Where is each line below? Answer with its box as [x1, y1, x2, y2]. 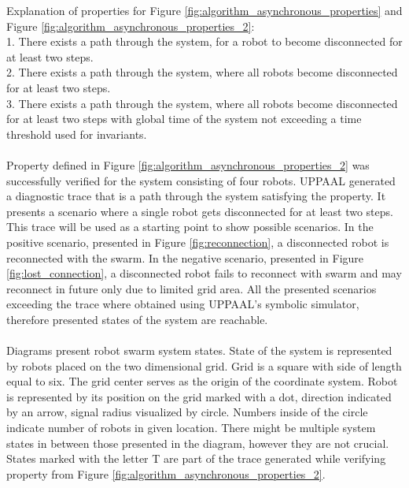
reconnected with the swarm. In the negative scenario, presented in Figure [6, 249, 364, 266]
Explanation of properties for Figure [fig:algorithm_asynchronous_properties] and [6, 2, 403, 18]
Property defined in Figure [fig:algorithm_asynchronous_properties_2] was [6, 156, 370, 173]
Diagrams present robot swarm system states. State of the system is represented [6, 342, 392, 359]
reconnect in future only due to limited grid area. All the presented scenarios [6, 280, 377, 296]
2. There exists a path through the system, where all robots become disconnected [6, 64, 398, 80]
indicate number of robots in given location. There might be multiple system [6, 419, 376, 436]
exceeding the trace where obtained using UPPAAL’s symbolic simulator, [6, 296, 359, 312]
